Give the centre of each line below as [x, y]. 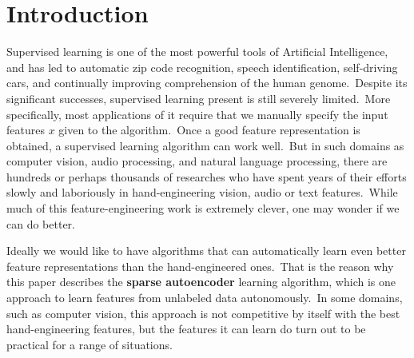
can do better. [41, 223]
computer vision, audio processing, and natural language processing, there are [197, 161]
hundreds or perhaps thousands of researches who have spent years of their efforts [207, 176]
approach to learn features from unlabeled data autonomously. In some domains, [205, 298]
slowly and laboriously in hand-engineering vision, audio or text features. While [202, 192]
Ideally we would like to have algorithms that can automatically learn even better [206, 251]
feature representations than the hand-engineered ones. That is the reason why [200, 266]
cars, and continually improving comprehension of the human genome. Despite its [207, 83]
